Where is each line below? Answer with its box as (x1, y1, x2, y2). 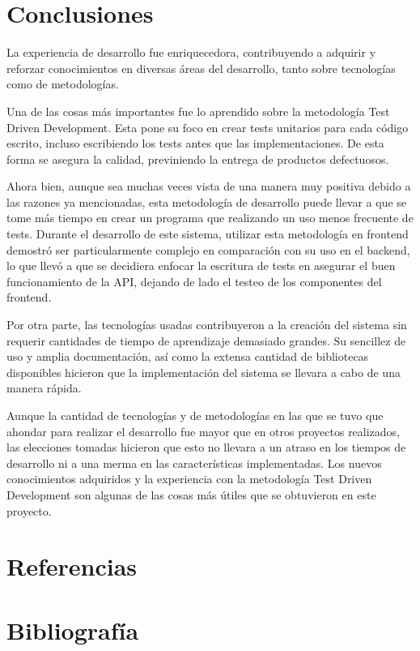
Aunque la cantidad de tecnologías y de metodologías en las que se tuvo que (6, 407, 384, 423)
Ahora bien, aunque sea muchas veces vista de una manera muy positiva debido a (6, 178, 411, 195)
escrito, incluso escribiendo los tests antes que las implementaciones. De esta (6, 135, 384, 152)
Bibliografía (6, 613, 139, 646)
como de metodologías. (6, 75, 119, 92)
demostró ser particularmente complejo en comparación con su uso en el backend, (6, 241, 410, 258)
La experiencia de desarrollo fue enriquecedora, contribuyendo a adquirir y (6, 44, 376, 61)
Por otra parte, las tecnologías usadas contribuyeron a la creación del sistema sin (6, 316, 407, 333)
